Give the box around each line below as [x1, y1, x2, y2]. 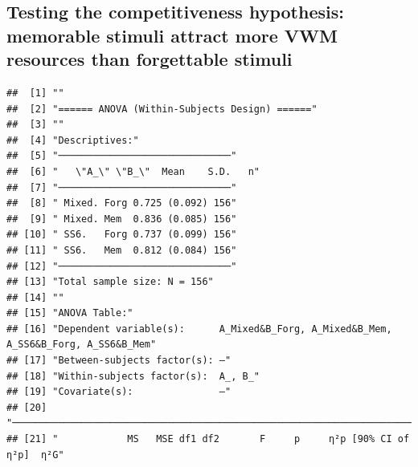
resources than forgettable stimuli [6, 47, 293, 71]
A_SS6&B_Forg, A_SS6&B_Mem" [6, 339, 157, 351]
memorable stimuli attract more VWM [6, 22, 338, 47]
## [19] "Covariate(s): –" [6, 386, 232, 398]
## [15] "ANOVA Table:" [6, 307, 133, 319]
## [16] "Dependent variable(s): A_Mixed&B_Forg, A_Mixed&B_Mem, [6, 323, 392, 335]
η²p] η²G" [6, 449, 64, 461]
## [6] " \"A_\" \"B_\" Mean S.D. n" [6, 165, 260, 177]
